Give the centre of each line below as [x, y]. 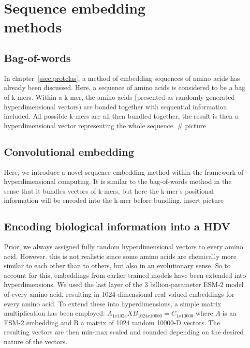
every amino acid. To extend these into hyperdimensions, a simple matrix [113, 303]
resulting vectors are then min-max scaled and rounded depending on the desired [124, 332]
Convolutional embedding [69, 151]
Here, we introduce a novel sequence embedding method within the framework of [124, 172]
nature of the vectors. [36, 341]
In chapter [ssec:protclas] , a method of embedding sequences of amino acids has [122, 78]
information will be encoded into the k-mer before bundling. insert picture [114, 200]
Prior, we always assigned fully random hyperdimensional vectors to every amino [124, 247]
